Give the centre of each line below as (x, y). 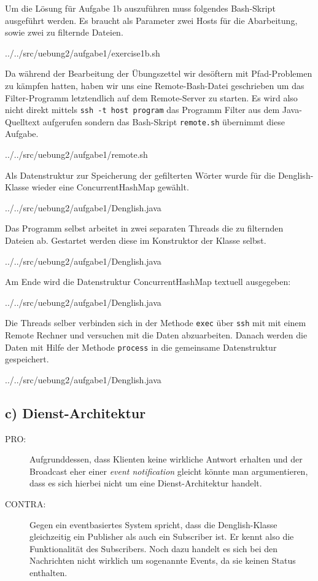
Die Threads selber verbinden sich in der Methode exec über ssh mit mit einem (156, 323)
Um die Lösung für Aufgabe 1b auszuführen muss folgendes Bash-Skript (140, 8)
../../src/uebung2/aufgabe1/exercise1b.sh (83, 53)
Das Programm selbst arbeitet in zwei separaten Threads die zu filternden (144, 228)
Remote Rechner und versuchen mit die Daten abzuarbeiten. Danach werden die (156, 335)
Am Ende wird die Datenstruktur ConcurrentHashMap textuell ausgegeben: (148, 282)
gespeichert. (27, 359)
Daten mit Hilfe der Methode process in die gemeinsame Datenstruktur (141, 347)
